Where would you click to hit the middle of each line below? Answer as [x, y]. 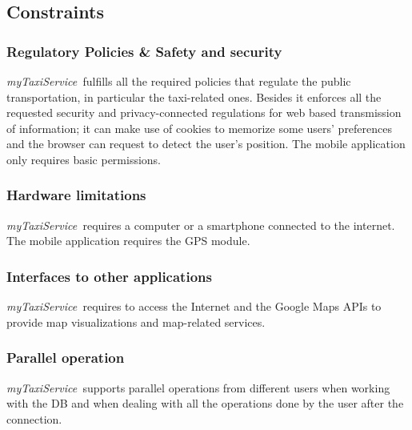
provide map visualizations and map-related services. [136, 321]
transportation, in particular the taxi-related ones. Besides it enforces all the [194, 96]
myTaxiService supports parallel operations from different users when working [198, 387]
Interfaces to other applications [109, 276]
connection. [34, 418]
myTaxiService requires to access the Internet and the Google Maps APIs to [194, 306]
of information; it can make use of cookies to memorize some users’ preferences [200, 128]
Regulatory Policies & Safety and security [144, 51]
